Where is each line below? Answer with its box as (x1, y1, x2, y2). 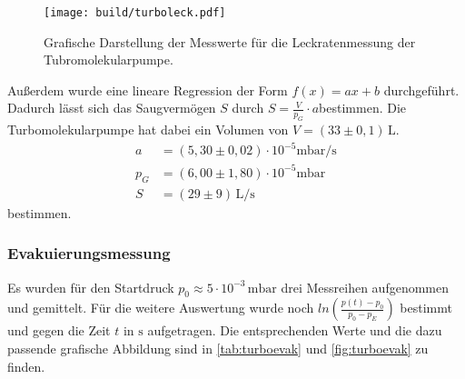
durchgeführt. (383, 80, 460, 99)
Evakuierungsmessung (7, 242, 171, 264)
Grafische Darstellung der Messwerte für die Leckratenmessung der (44, 32, 416, 51)
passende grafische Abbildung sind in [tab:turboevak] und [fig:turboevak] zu (7, 338, 429, 357)
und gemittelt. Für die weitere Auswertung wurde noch (7, 298, 314, 317)
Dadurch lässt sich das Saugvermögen (7, 98, 216, 117)
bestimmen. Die (319, 98, 407, 117)
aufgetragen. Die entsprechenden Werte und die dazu (147, 321, 442, 340)
